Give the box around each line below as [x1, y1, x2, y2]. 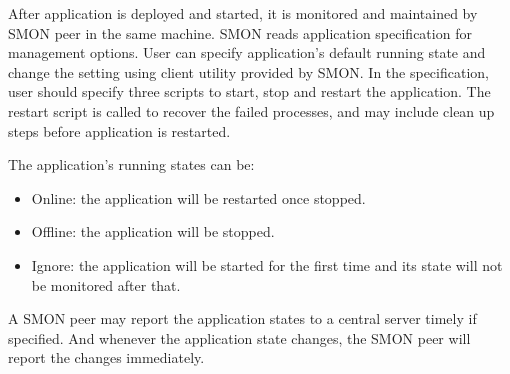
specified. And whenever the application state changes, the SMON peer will [8, 327, 471, 348]
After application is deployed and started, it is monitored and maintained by [8, 3, 478, 23]
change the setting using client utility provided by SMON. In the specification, [8, 61, 489, 82]
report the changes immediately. [8, 347, 205, 368]
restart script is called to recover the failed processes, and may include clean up [8, 100, 495, 121]
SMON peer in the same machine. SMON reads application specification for [8, 22, 472, 43]
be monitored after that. [31, 274, 181, 295]
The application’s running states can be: [8, 154, 255, 175]
